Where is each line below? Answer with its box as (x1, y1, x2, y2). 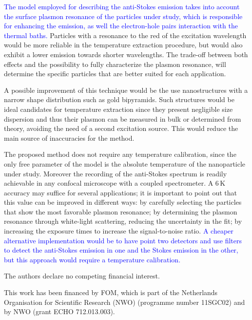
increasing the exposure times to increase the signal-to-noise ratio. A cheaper (4, 226, 233, 236)
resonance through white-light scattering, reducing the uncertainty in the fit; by (4, 216, 242, 226)
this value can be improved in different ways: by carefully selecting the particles (4, 197, 242, 207)
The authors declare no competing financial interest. (4, 271, 160, 281)
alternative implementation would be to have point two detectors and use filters (4, 235, 242, 245)
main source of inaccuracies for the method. (4, 132, 135, 143)
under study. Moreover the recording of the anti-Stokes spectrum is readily (4, 168, 227, 178)
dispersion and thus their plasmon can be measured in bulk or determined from (4, 113, 241, 124)
